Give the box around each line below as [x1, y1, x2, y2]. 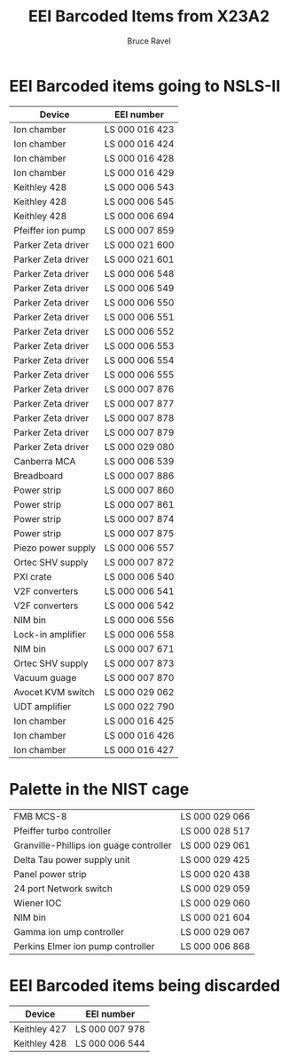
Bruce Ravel [127, 36, 171, 46]
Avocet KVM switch [13, 685, 95, 698]
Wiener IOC [13, 897, 62, 909]
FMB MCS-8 [13, 810, 67, 822]
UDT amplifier [13, 700, 72, 712]
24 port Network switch [13, 882, 113, 894]
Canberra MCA [13, 455, 76, 467]
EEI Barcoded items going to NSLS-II [9, 75, 281, 96]
